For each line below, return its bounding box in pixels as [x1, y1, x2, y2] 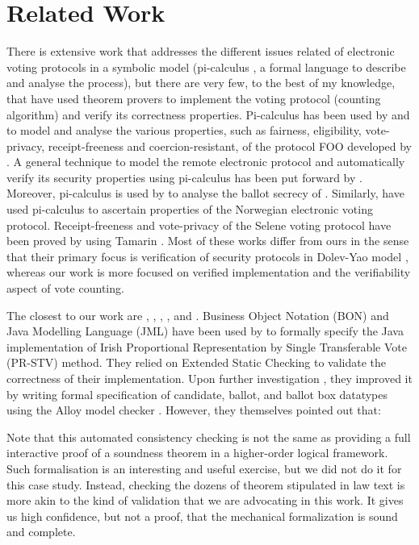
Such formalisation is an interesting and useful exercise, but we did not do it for [6, 460, 402, 476]
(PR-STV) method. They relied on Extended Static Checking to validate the [6, 354, 387, 371]
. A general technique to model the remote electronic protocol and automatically [6, 153, 405, 170]
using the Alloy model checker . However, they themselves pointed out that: [6, 401, 381, 418]
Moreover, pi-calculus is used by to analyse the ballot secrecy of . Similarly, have [6, 185, 404, 202]
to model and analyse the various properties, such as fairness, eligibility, [6, 122, 362, 139]
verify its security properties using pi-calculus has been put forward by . [6, 168, 362, 185]
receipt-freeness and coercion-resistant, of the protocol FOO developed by [48, 137, 413, 154]
